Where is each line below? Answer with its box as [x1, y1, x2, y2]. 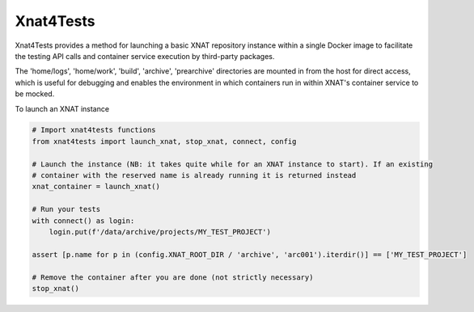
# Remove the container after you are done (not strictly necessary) [32, 272, 314, 282]
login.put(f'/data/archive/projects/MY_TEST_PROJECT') [49, 227, 271, 236]
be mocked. [15, 89, 55, 99]
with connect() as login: [32, 216, 135, 226]
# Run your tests [32, 204, 101, 214]
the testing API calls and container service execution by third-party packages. [15, 51, 275, 61]
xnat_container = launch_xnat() [32, 182, 161, 192]
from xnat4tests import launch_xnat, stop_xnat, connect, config [32, 137, 297, 145]
